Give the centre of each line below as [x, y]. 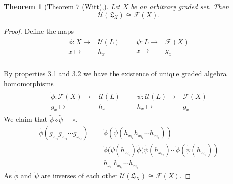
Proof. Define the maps [39, 30]
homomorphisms [29, 83]
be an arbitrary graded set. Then [180, 6]
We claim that [26, 119]
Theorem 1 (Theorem [39, 6]
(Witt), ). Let [101, 6]
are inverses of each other [79, 175]
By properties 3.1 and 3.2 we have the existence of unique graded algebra [115, 73]
